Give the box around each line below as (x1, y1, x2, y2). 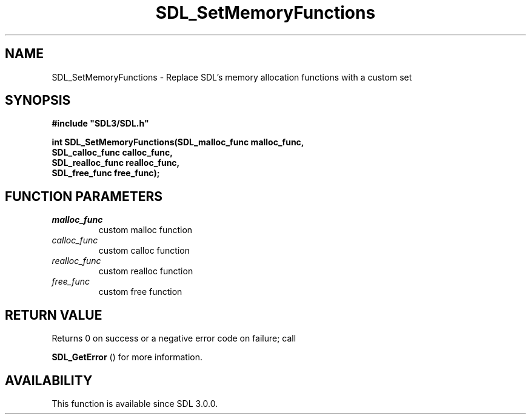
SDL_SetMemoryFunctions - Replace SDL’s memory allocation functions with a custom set (52, 71, 412, 82)
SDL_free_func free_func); (52, 168, 160, 179)
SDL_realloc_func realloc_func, (52, 157, 180, 168)
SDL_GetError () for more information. (52, 352, 203, 363)
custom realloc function (98, 266, 193, 277)
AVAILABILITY (5, 372, 93, 388)
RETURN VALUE (5, 307, 102, 323)
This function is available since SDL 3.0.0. (52, 398, 218, 409)
